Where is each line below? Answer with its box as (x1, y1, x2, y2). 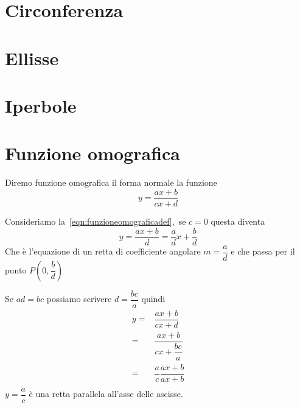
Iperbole (5, 93, 77, 118)
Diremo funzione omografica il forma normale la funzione (5, 176, 217, 189)
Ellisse (5, 45, 59, 70)
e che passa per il (231, 245, 295, 258)
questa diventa (211, 214, 265, 227)
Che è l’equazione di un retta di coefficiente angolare (5, 245, 201, 258)
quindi (141, 292, 166, 305)
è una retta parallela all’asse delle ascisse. (29, 387, 183, 400)
